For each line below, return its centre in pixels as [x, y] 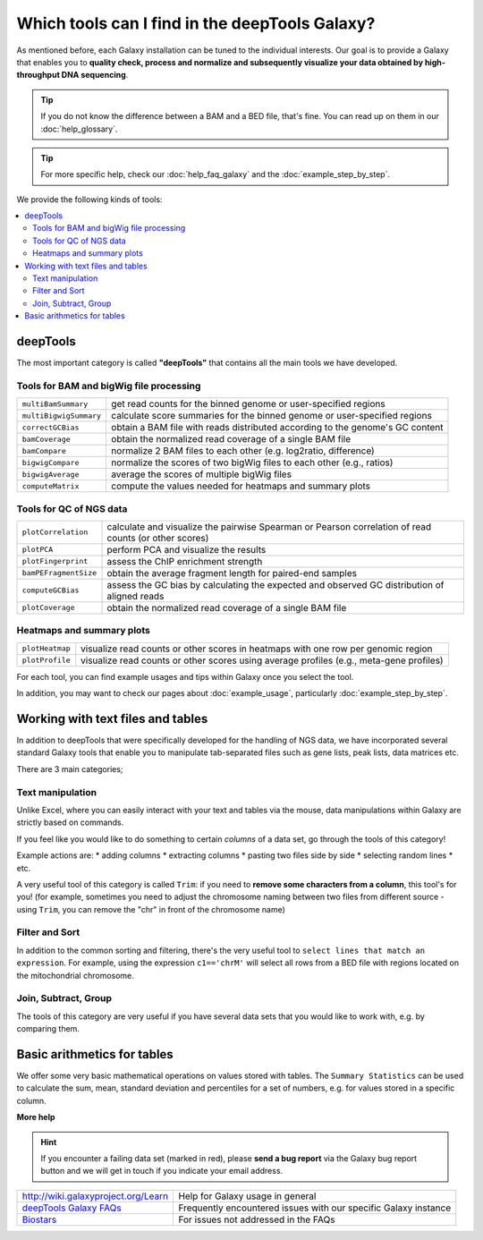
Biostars [39, 1219]
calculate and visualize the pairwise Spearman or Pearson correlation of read [269, 526]
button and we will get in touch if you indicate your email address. [162, 1171]
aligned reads [136, 596]
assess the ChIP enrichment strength [185, 561]
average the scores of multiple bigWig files [202, 474]
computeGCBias [51, 590]
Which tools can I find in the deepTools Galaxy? [196, 23]
